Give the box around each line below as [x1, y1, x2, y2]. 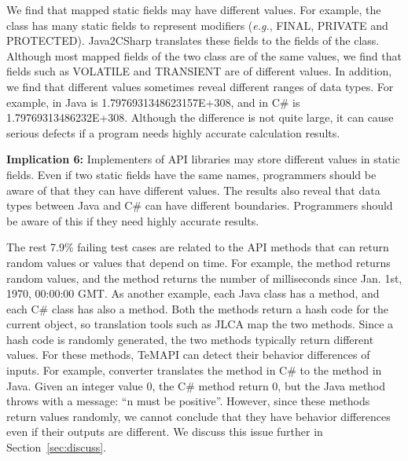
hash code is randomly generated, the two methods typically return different [6, 331, 374, 347]
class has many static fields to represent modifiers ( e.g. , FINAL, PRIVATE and [6, 16, 388, 33]
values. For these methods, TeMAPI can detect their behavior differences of [6, 346, 370, 363]
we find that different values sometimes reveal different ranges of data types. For [6, 78, 394, 94]
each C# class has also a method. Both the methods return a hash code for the [6, 300, 389, 316]
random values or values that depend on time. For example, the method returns [6, 254, 391, 270]
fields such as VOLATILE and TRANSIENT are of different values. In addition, [6, 63, 392, 79]
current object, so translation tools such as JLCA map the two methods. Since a [6, 316, 394, 332]
